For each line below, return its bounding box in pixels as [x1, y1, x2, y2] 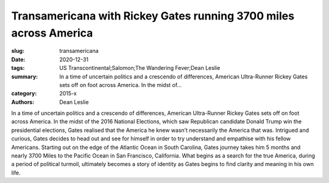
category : [11, 90, 37, 97]
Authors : [11, 98, 35, 106]
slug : [11, 47, 24, 55]
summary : [11, 73, 38, 80]
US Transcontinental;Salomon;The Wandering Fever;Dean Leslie [59, 64, 221, 72]
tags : [11, 64, 25, 72]
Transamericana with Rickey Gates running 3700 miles [11, 9, 295, 22]
